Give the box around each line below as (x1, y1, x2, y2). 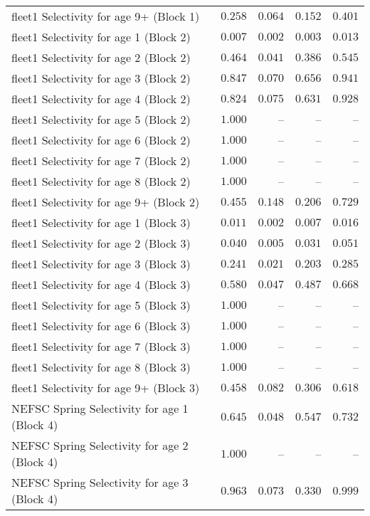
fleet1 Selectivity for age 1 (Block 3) (11, 214, 191, 231)
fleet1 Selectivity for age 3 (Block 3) (11, 256, 191, 272)
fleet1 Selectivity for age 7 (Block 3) (11, 338, 191, 354)
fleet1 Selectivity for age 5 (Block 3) (11, 297, 191, 313)
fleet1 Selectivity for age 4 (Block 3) (11, 276, 191, 293)
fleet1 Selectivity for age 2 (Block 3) (11, 235, 191, 251)
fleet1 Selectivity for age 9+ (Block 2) (11, 194, 200, 210)
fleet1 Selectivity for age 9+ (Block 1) (11, 8, 200, 24)
